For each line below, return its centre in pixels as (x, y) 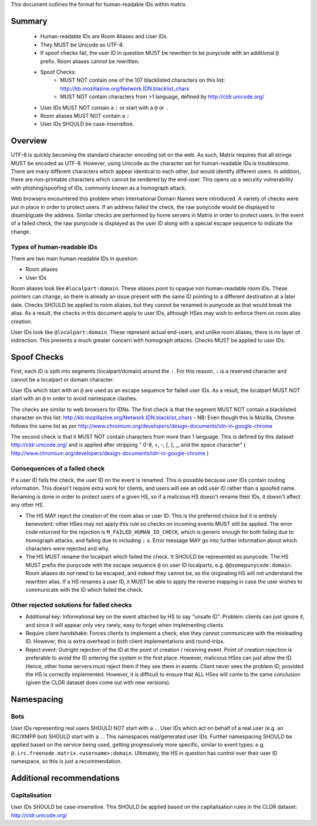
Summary (29, 21)
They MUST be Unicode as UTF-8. (82, 45)
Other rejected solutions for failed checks (71, 605)
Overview (29, 141)
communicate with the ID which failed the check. (85, 590)
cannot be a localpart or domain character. (63, 379)
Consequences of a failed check (58, 468)
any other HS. (27, 505)
